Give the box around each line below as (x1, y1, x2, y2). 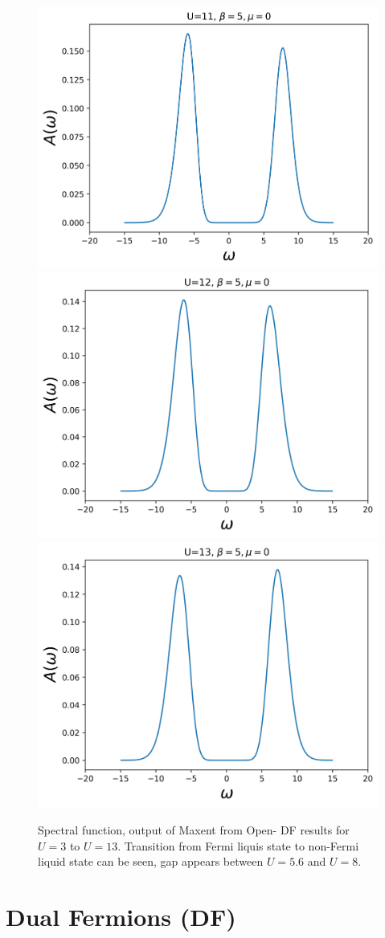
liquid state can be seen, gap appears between (38, 853, 264, 870)
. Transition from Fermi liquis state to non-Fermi (117, 837, 359, 854)
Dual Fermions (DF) (6, 900, 236, 932)
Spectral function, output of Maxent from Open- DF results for (38, 822, 350, 838)
